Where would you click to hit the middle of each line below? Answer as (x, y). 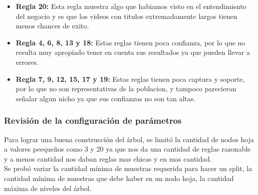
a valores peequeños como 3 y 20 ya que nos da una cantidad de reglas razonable (128, 149)
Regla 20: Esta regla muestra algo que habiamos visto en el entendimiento (131, 6)
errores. (27, 62)
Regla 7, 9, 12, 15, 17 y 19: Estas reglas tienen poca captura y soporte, (130, 79)
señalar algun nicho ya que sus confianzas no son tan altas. (106, 98)
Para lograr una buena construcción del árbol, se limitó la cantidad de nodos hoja (129, 139)
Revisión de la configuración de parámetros (93, 120)
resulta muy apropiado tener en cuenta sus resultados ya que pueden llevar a (133, 52)
